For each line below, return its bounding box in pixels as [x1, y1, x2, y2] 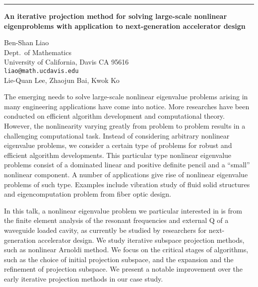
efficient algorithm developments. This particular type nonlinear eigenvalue [4, 149, 232, 160]
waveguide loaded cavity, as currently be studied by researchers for [4, 224, 207, 235]
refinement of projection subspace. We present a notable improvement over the [4, 264, 243, 274]
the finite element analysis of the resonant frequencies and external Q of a [4, 215, 229, 225]
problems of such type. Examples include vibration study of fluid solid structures [4, 179, 250, 189]
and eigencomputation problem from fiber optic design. [4, 189, 172, 199]
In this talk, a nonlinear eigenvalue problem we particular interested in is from [4, 205, 242, 215]
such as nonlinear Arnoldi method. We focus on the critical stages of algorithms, [4, 244, 249, 255]
